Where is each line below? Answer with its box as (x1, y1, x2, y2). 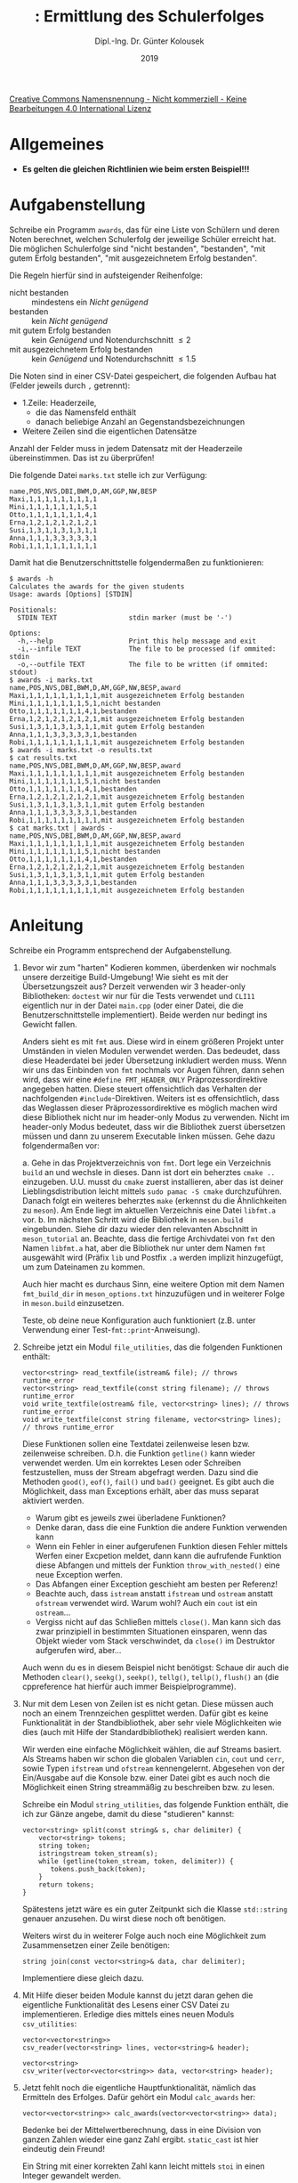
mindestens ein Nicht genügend (31, 296, 149, 307)
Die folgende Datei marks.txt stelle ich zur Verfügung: (9, 469, 207, 480)
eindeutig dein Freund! (21, 2143, 105, 2154)
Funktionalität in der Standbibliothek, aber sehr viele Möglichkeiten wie (21, 1716, 282, 1728)
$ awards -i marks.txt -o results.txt (9, 745, 153, 754)
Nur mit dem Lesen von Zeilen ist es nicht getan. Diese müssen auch (21, 1698, 274, 1708)
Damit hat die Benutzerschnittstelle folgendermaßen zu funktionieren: (9, 556, 264, 567)
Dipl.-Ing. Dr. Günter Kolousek (94, 36, 205, 46)
